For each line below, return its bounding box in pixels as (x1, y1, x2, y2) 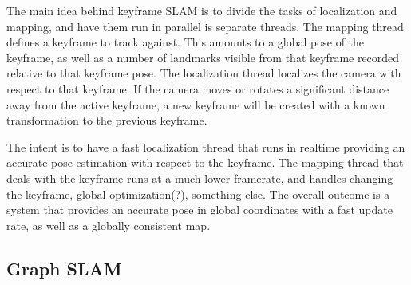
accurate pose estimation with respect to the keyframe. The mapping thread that (6, 154, 404, 171)
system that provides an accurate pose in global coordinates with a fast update (6, 201, 393, 218)
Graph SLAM (6, 255, 122, 280)
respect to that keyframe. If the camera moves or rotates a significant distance (6, 80, 389, 97)
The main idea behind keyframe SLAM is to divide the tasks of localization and (6, 2, 397, 18)
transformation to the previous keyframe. (6, 112, 207, 129)
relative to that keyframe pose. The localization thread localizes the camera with (6, 65, 401, 81)
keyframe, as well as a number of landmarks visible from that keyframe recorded (6, 49, 400, 65)
